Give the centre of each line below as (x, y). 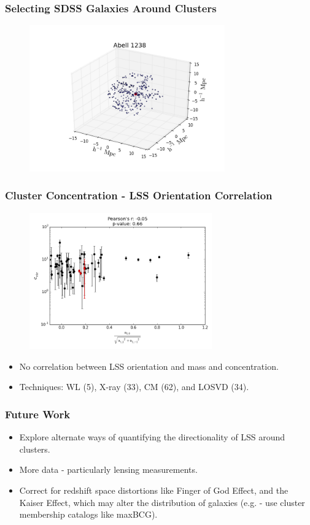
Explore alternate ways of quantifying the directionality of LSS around (152, 437)
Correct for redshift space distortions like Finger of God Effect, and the (154, 490)
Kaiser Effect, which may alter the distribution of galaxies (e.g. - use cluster (162, 502)
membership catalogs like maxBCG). (88, 514)
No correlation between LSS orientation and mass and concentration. (149, 366)
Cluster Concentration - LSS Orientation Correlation (139, 195)
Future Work (38, 414)
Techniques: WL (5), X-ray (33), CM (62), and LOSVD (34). (134, 387)
